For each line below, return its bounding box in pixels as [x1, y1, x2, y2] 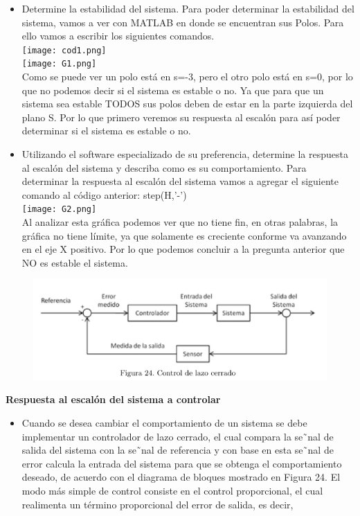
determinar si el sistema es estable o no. [21, 123, 191, 138]
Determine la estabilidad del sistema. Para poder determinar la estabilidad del [21, 1, 354, 15]
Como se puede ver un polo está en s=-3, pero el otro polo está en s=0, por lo [21, 69, 353, 84]
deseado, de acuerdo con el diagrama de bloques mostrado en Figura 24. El [21, 470, 341, 484]
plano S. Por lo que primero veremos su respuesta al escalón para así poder [21, 109, 341, 124]
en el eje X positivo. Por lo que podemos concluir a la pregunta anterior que [21, 242, 345, 256]
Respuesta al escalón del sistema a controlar [6, 392, 221, 407]
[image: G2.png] [21, 204, 97, 215]
